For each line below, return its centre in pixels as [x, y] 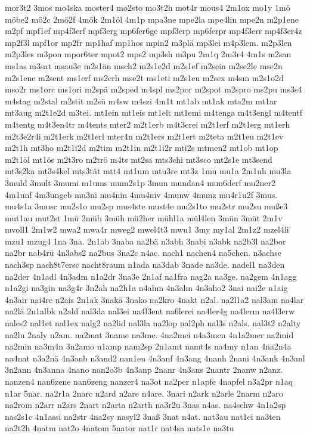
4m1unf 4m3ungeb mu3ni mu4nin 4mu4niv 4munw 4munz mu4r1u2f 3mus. [141, 194]
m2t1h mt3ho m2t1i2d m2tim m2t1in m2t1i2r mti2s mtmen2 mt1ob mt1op [142, 148]
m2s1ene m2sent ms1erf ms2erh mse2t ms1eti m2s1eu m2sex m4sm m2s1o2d [144, 77]
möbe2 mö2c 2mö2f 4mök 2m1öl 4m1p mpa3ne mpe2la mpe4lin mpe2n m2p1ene [152, 19]
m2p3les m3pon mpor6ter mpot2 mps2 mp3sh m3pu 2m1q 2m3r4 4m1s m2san [148, 54]
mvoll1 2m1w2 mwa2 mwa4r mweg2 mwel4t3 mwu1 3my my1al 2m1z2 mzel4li [147, 229]
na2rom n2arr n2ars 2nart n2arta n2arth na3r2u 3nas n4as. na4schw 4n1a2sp [145, 405]
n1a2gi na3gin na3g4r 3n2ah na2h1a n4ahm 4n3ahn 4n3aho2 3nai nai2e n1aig [146, 288]
